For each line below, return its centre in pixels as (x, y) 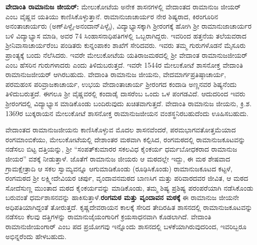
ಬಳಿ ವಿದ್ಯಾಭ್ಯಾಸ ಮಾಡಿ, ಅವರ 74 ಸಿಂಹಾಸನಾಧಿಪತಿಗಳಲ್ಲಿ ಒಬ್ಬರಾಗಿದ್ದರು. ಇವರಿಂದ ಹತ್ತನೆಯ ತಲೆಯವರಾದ (126, 35)
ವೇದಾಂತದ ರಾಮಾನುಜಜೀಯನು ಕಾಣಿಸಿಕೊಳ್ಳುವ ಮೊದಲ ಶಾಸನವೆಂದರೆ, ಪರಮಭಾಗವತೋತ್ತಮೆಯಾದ (121, 130)
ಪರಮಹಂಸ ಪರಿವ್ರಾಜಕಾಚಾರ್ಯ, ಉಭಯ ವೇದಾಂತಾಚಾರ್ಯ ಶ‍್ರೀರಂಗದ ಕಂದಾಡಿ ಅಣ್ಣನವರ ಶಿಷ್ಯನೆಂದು (121, 84)
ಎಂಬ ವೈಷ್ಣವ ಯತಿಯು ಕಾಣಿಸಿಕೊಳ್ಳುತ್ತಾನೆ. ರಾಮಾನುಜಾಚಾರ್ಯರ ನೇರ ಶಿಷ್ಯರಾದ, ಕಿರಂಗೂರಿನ (112, 16)
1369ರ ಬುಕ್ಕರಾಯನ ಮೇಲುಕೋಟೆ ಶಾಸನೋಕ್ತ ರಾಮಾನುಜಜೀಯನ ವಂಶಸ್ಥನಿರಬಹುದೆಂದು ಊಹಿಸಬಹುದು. (127, 113)
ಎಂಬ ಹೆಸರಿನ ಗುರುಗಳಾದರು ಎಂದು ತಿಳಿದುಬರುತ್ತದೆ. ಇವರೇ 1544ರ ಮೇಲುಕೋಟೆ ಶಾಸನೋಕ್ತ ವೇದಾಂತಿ (124, 64)
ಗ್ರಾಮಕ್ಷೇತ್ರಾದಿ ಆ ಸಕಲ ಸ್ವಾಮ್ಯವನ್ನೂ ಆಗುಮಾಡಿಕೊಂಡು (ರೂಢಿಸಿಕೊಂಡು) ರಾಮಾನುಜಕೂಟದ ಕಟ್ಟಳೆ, (119, 168)
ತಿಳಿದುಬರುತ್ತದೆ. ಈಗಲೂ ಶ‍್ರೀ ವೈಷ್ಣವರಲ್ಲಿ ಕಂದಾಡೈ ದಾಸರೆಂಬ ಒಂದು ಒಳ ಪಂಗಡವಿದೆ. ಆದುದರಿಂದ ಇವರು (126, 94)
